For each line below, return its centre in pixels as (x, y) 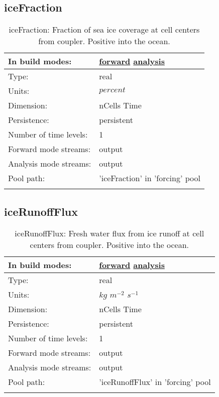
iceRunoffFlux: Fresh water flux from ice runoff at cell (110, 233)
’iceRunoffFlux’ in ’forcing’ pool (155, 382)
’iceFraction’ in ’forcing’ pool (150, 178)
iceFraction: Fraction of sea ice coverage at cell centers (104, 30)
